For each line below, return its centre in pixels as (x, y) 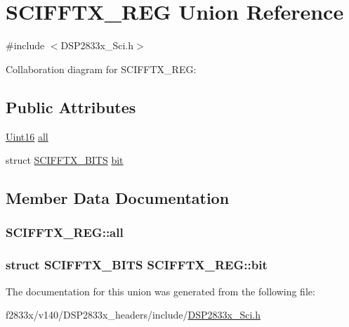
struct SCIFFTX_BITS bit (65, 160)
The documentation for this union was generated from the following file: (160, 291)
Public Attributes (71, 107)
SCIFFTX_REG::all (65, 232)
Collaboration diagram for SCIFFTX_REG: (101, 69)
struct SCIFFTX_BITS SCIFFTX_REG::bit (137, 265)
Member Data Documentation (118, 198)
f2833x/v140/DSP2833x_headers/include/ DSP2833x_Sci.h (133, 315)
